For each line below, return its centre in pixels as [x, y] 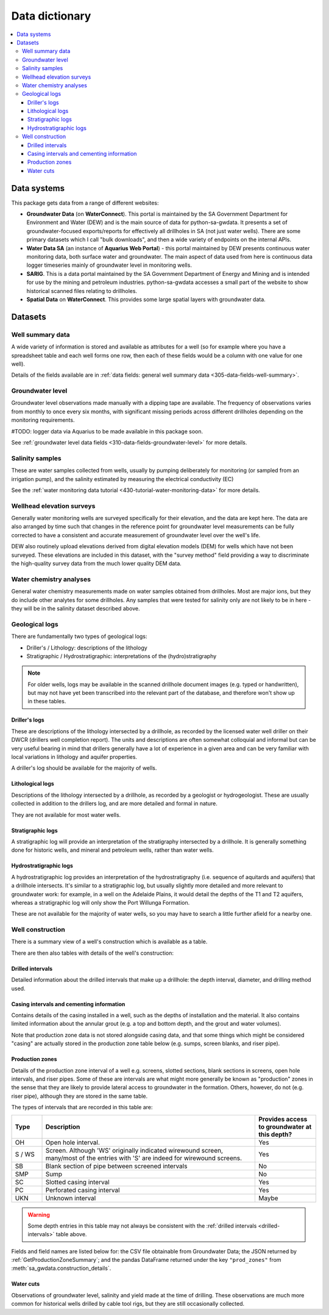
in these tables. [47, 701]
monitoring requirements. [43, 420]
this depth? [275, 1134]
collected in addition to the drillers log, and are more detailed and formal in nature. [114, 803]
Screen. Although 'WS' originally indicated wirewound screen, [134, 1150]
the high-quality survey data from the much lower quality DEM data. [97, 563]
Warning [39, 1214]
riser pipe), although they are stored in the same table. [80, 1096]
